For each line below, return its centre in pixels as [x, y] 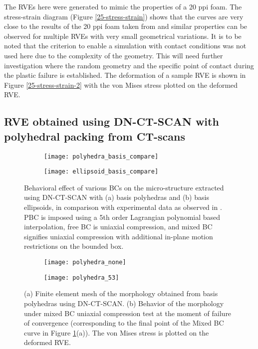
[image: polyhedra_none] [85, 262]
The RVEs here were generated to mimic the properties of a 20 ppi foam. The [123, 6]
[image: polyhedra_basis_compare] [101, 156]
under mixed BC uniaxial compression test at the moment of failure [128, 313]
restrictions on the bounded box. [74, 246]
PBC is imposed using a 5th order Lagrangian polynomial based [122, 217]
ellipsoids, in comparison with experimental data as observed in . [123, 207]
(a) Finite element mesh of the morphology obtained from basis [121, 293]
